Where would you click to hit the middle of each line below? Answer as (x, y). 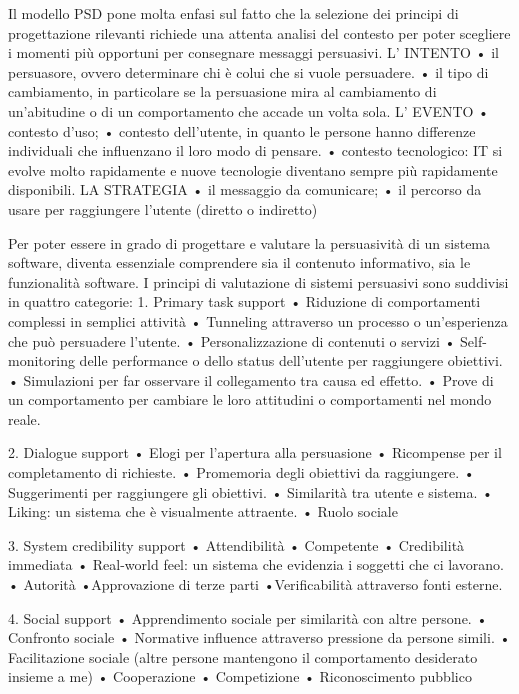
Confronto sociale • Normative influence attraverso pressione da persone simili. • (259, 637)
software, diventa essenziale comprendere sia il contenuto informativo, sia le (239, 262)
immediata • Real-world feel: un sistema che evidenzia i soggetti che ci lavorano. (256, 564)
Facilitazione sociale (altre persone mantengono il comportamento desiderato (243, 656)
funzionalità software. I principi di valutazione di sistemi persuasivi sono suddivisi (258, 281)
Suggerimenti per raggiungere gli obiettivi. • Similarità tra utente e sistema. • (250, 491)
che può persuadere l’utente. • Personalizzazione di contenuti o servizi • (232, 340)
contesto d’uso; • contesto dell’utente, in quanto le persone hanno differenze (242, 130)
